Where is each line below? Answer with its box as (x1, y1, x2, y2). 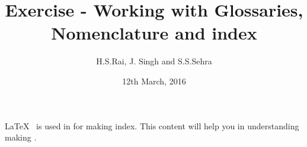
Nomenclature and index (51, 21, 257, 45)
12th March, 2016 (122, 74, 186, 87)
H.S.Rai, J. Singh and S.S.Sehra (96, 55, 212, 67)
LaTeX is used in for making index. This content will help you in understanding (5, 119, 299, 132)
